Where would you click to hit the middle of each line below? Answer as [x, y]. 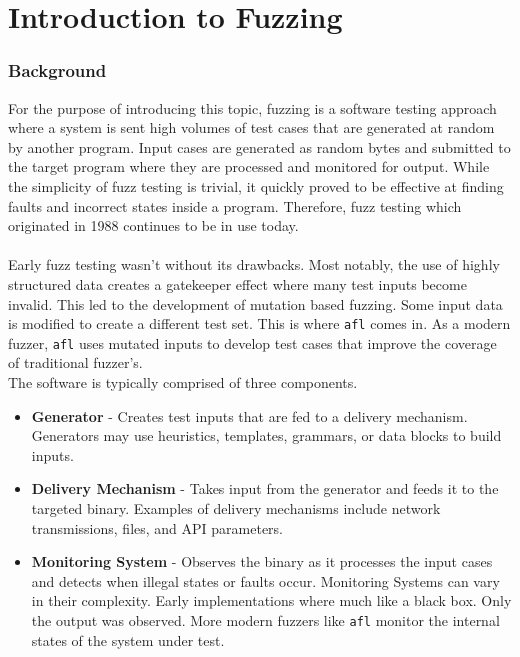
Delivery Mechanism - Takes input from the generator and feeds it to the [265, 488]
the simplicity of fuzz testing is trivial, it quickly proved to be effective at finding [256, 185]
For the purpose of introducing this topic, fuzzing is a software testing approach [252, 107]
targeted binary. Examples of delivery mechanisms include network [236, 508]
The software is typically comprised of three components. [183, 382]
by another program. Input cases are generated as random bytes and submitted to [259, 146]
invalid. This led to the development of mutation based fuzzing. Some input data [255, 303]
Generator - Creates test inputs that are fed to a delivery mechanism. [249, 415]
